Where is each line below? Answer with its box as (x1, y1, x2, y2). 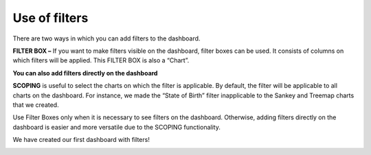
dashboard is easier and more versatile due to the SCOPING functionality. (12, 123, 221, 131)
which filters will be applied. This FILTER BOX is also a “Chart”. (12, 56, 190, 64)
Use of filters (12, 10, 89, 25)
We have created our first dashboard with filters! (12, 136, 150, 144)
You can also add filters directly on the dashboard (12, 69, 158, 77)
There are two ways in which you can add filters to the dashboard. (12, 34, 201, 43)
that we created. (12, 100, 59, 109)
